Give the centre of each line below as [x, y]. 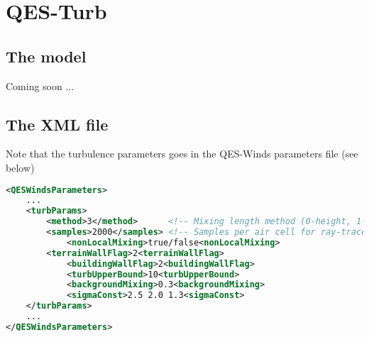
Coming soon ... [40, 85]
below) [20, 167]
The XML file [57, 124]
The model [46, 56]
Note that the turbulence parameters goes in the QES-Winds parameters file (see [182, 154]
